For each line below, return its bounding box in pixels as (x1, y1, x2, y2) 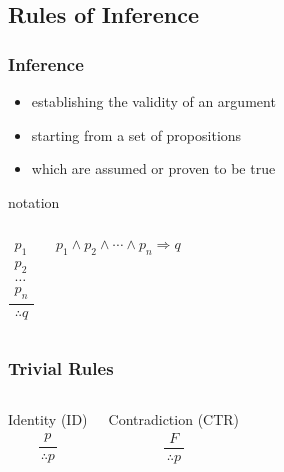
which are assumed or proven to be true (31, 158, 276, 179)
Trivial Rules (8, 355, 114, 380)
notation (8, 191, 60, 212)
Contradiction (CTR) (108, 409, 240, 430)
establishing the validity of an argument (31, 91, 276, 111)
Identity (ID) (8, 409, 88, 430)
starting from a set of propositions (31, 124, 242, 145)
